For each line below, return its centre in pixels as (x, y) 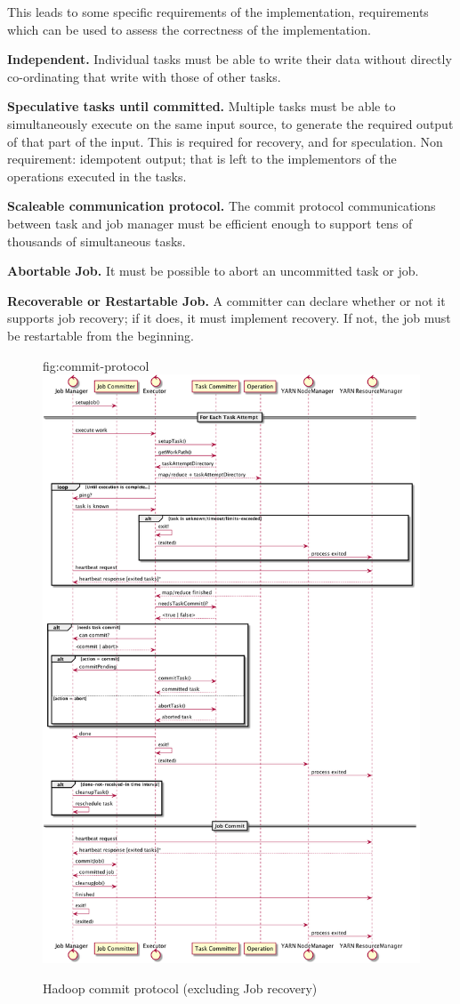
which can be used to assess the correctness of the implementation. (189, 29)
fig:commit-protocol (96, 365)
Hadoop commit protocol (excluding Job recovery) (180, 988)
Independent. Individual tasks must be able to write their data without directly (230, 59)
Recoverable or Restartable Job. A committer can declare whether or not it (226, 300)
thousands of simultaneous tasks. (97, 241)
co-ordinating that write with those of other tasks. (144, 76)
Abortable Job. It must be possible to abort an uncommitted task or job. (213, 271)
